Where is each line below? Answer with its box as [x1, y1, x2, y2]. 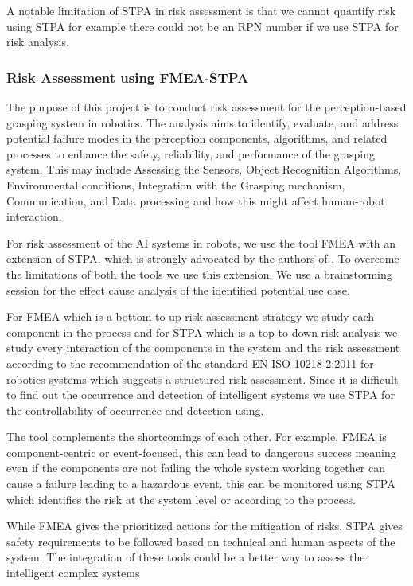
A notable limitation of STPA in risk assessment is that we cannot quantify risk [6, 2, 396, 18]
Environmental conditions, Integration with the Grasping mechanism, [6, 176, 345, 193]
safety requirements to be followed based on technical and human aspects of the [6, 533, 395, 549]
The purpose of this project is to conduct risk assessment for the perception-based [6, 99, 407, 115]
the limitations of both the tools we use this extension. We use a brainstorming [6, 265, 392, 282]
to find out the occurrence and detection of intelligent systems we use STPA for [6, 386, 395, 403]
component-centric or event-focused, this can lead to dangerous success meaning [6, 443, 396, 460]
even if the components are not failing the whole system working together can [6, 459, 385, 476]
